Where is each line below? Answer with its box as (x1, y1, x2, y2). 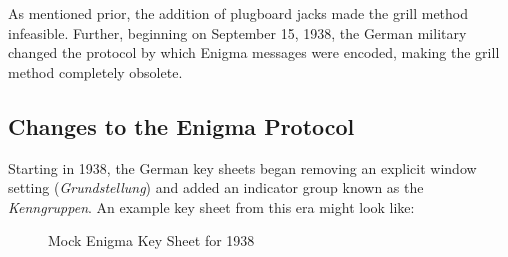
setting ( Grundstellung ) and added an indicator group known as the (8, 177, 424, 198)
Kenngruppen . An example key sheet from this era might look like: (8, 196, 415, 217)
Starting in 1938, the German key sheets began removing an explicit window (8, 157, 477, 178)
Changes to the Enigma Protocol (8, 110, 355, 141)
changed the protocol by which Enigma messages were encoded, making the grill (8, 42, 500, 63)
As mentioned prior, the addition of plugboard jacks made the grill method (8, 3, 469, 23)
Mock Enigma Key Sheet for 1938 (48, 230, 255, 251)
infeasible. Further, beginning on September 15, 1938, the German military (8, 22, 467, 43)
